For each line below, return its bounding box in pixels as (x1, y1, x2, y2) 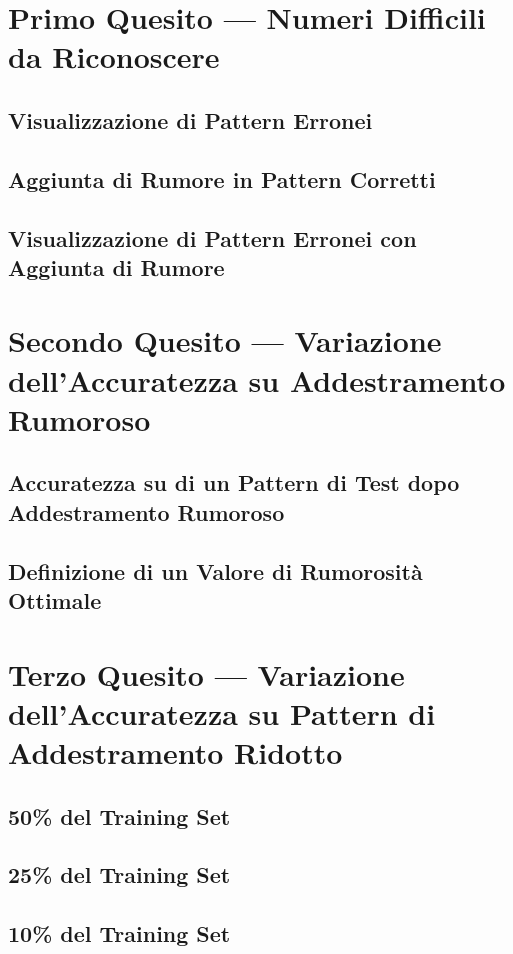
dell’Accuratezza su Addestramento (8, 359, 506, 400)
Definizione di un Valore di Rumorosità (8, 555, 423, 586)
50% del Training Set (8, 800, 231, 831)
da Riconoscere (8, 36, 220, 77)
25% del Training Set (8, 859, 231, 890)
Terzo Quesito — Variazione (8, 653, 405, 694)
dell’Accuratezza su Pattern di (8, 692, 436, 733)
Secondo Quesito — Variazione (8, 320, 442, 361)
